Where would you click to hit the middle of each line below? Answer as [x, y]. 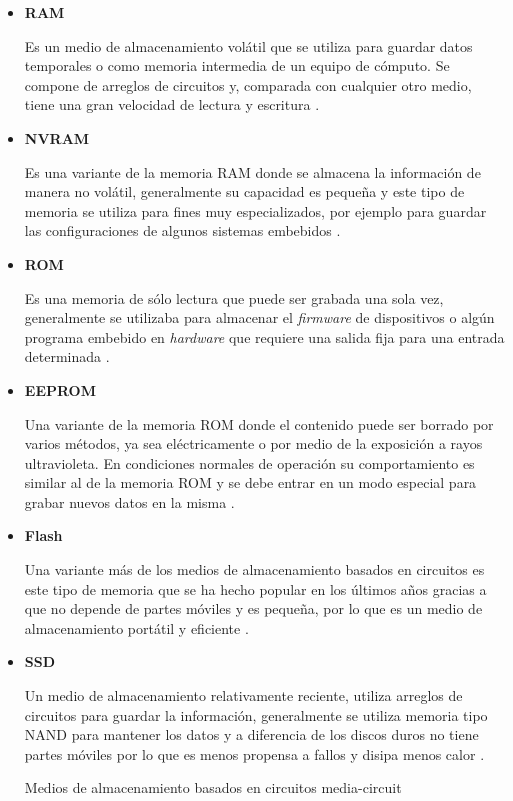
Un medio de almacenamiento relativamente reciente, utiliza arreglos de [243, 695]
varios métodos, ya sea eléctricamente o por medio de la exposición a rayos [253, 443]
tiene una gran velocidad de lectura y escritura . [172, 104]
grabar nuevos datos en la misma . [129, 501]
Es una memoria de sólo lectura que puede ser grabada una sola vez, [234, 297]
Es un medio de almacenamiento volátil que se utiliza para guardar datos [248, 45]
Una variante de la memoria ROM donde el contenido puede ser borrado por [259, 423]
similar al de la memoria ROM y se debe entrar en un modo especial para [250, 482]
